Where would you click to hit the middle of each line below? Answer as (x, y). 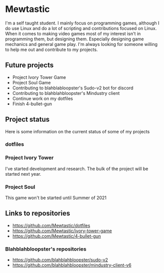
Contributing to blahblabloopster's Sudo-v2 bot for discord (73, 88)
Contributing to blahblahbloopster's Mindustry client (66, 93)
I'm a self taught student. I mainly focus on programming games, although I (82, 23)
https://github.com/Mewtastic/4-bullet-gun (57, 236)
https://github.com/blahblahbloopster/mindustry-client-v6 (72, 265)
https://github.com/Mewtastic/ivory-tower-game (62, 231)
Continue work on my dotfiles (43, 98)
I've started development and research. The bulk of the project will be (77, 169)
